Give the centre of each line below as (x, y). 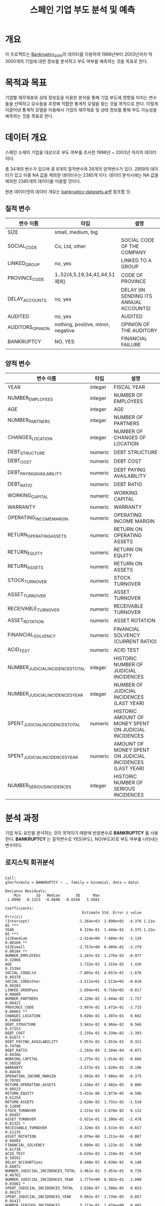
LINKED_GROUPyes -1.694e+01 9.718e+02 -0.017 (73, 990)
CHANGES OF (130, 437)
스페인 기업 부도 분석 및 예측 (82, 10)
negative (65, 331)
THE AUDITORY (139, 331)
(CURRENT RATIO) (135, 641)
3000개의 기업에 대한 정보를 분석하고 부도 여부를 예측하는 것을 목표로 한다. (77, 61)
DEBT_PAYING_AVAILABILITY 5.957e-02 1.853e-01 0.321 (73, 1042)
